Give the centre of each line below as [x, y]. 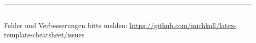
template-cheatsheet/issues [44, 35]
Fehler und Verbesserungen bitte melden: [66, 25]
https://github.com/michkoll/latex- [183, 25]
